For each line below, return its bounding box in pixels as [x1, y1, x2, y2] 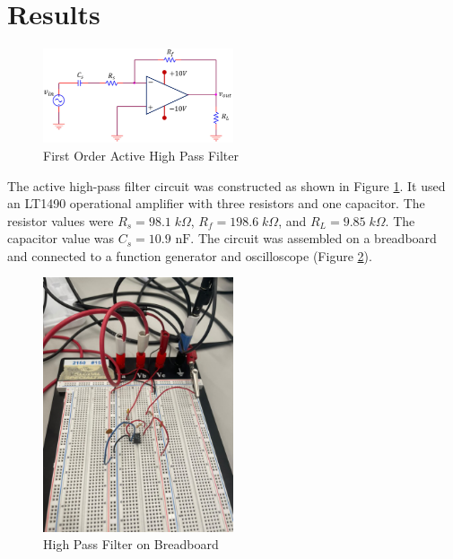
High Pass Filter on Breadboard [43, 535, 219, 554]
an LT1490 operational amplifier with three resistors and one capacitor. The [7, 194, 425, 213]
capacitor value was [7, 229, 115, 248]
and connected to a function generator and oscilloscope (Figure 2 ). [7, 246, 372, 265]
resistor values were [7, 211, 114, 230]
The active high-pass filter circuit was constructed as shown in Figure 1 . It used [7, 176, 446, 195]
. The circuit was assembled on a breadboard [190, 229, 437, 248]
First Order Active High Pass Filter [43, 145, 239, 164]
